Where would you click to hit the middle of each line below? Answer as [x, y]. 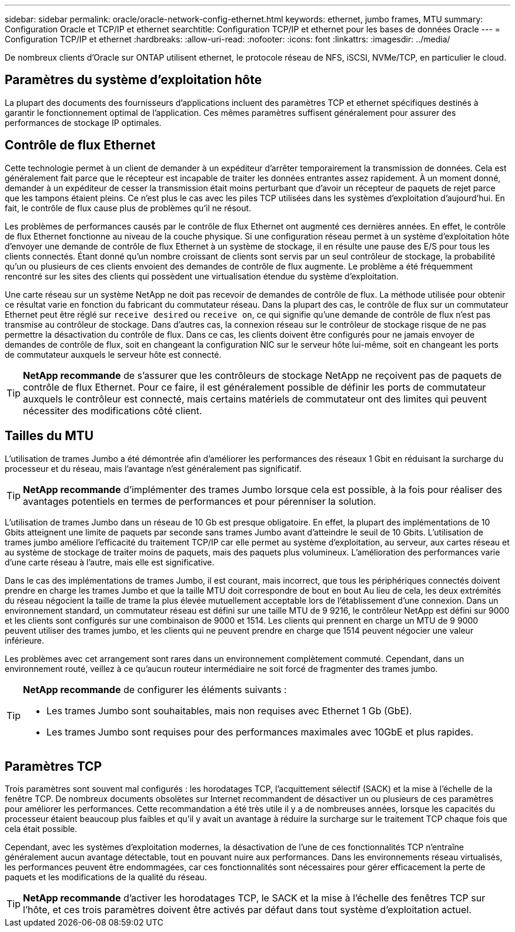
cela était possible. [41, 829]
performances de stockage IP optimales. [83, 122]
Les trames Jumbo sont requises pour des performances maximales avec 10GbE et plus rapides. [260, 732]
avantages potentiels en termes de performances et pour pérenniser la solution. [200, 501]
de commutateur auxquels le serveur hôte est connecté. [113, 354]
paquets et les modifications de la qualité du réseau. [106, 877]
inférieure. [25, 640]
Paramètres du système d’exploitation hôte [133, 80]
